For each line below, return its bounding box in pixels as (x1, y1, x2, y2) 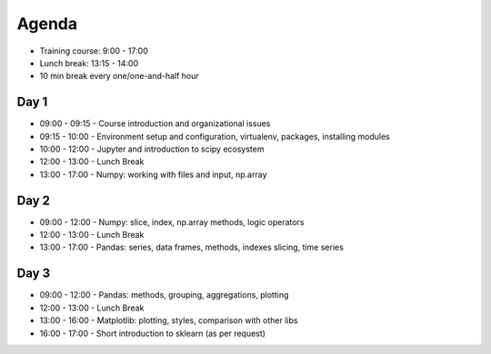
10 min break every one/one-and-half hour (39, 71, 199, 82)
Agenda (16, 14, 77, 34)
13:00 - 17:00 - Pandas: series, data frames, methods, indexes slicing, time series (39, 241, 345, 253)
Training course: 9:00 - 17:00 (39, 45, 149, 56)
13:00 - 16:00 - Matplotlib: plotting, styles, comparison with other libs (39, 315, 298, 326)
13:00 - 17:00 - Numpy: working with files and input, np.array (39, 169, 267, 180)
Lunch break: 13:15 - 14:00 (39, 57, 139, 68)
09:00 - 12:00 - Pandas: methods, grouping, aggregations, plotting (39, 290, 289, 300)
